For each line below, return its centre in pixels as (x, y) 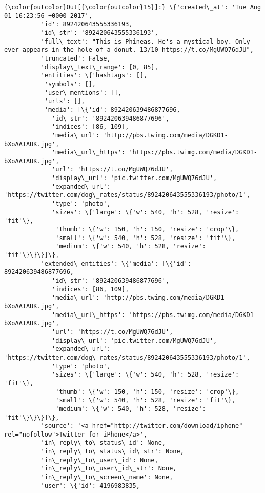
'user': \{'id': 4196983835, (90, 486)
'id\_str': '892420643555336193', (99, 33)
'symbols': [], (70, 84)
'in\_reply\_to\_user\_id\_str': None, (109, 469)
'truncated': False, (76, 58)
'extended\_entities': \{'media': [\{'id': (116, 263)
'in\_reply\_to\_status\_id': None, (103, 443)
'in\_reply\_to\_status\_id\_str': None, (112, 452)
